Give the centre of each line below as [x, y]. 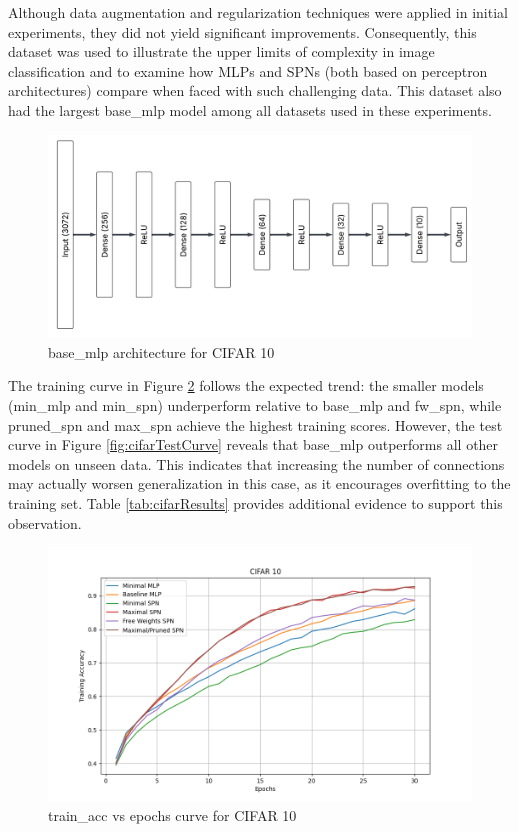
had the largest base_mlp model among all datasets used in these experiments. [250, 109]
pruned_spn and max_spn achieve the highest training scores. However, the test [255, 424]
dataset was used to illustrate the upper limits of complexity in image [221, 51]
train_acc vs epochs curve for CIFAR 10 [172, 815]
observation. [45, 522]
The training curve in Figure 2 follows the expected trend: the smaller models [246, 385]
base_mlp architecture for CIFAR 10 [161, 351]
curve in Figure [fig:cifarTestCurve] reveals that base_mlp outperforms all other [253, 444]
